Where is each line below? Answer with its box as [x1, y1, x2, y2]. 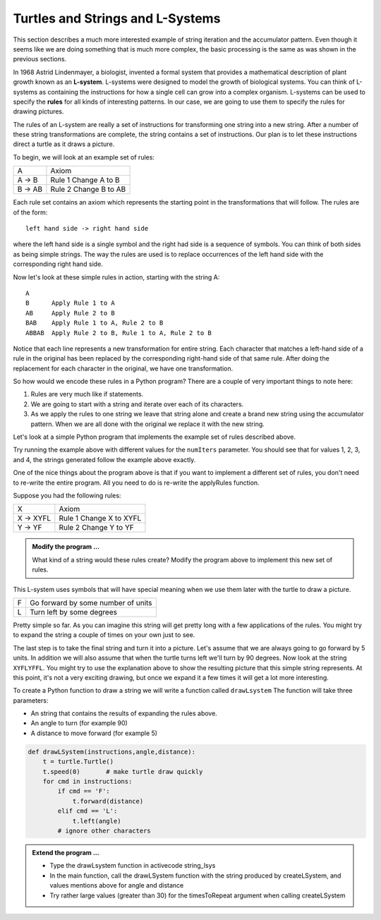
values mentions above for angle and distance [49, 881, 184, 890]
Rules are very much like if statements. [30, 390, 144, 399]
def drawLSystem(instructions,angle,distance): [28, 748, 195, 756]
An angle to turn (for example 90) [30, 719, 128, 727]
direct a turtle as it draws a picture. [13, 140, 115, 148]
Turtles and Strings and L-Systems [13, 11, 221, 26]
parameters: [13, 696, 49, 705]
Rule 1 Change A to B [50, 175, 120, 185]
